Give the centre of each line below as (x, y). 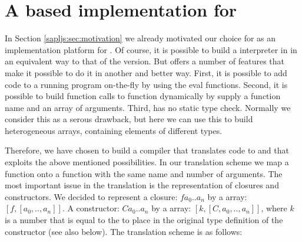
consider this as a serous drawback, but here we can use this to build (129, 119)
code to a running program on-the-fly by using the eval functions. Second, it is (146, 84)
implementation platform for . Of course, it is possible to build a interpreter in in (151, 49)
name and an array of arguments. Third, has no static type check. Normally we (148, 107)
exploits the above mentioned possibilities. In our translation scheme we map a (147, 162)
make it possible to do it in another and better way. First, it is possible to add (146, 72)
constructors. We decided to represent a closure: (91, 196)
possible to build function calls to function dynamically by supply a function (143, 96)
